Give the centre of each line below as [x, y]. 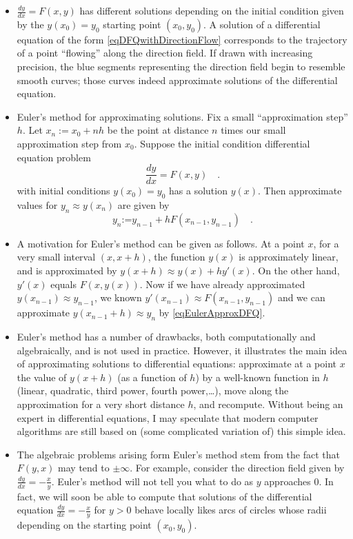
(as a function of [152, 377]
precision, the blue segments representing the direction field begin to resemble [181, 67]
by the [30, 24]
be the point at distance [158, 130]
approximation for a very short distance [101, 404]
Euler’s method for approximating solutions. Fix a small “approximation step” [182, 116]
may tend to [84, 468]
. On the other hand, [296, 271]
